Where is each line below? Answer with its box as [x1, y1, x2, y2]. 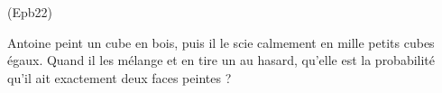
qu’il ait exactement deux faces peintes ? [7, 68, 232, 87]
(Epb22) [7, 3, 52, 21]
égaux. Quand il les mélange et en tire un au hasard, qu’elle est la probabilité [7, 51, 436, 70]
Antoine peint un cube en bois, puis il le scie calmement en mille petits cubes [7, 33, 435, 51]
